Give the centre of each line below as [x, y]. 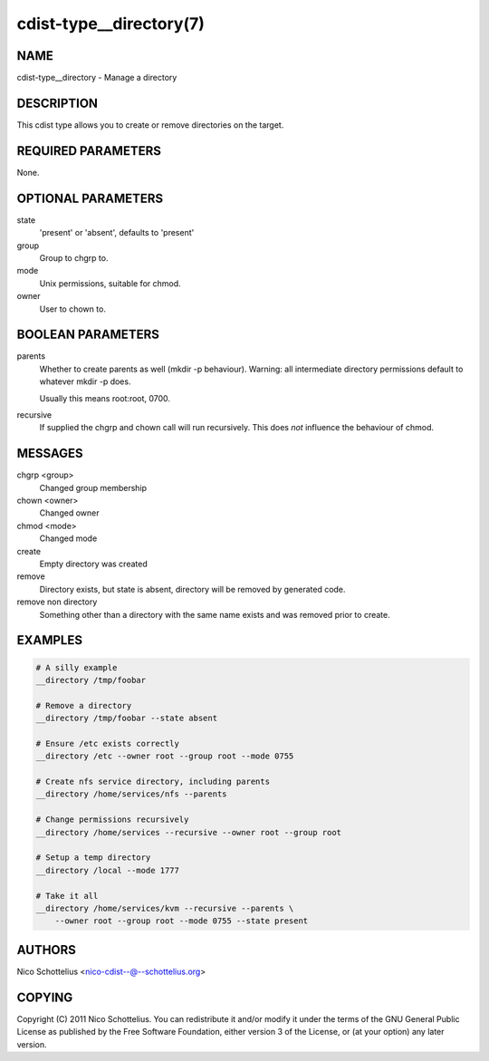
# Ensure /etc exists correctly [108, 743]
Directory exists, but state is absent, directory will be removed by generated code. [192, 589]
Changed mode [68, 538]
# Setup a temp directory [93, 858]
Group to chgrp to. [74, 257]
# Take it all [67, 896]
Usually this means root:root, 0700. [105, 398]
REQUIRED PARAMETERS [89, 151]
